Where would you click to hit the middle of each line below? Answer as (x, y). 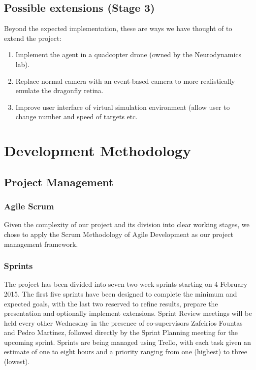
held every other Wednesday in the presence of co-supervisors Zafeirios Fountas (123, 322)
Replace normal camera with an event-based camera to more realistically (125, 81)
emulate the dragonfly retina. (60, 90)
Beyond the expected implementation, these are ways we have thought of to (118, 28)
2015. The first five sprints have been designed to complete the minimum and (121, 293)
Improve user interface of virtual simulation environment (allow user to (123, 107)
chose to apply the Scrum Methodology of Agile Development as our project (119, 234)
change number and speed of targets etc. (77, 117)
